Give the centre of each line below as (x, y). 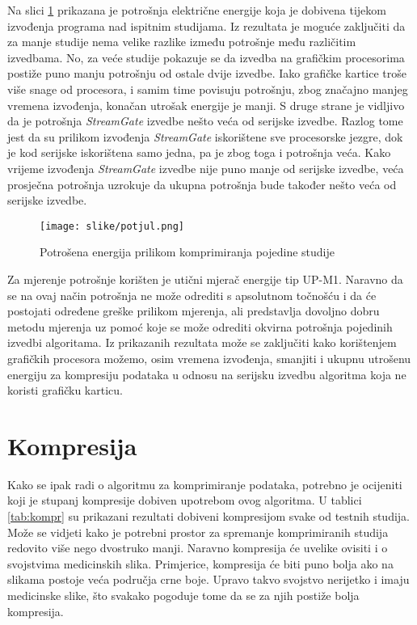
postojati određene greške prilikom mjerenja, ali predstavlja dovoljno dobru (194, 311)
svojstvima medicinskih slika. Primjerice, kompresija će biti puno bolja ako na (200, 563)
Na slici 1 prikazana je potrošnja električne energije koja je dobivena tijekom (197, 10)
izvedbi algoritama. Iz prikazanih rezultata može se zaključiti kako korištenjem (202, 342)
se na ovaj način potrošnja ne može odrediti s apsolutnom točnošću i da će (192, 295)
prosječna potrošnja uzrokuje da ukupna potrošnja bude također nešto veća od (202, 184)
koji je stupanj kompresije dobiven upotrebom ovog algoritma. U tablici (185, 500)
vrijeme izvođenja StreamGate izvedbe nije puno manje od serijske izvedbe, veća (206, 168)
